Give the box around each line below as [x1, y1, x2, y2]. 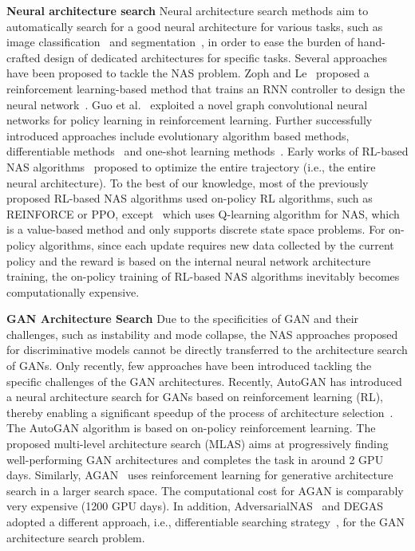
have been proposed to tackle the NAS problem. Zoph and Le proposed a [6, 65, 370, 81]
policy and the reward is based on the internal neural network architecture [6, 252, 371, 269]
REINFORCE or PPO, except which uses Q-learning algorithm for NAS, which [6, 205, 400, 222]
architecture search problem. [6, 529, 145, 545]
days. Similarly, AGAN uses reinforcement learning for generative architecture [6, 466, 393, 483]
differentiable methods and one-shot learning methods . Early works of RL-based [6, 143, 409, 159]
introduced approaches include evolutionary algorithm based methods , [6, 127, 350, 144]
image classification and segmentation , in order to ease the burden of [6, 33, 354, 50]
